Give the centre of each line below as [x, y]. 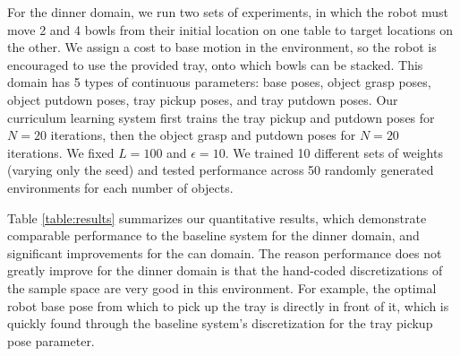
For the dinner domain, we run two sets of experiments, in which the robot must [228, 12]
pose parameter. [51, 340]
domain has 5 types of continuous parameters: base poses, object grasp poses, [219, 82]
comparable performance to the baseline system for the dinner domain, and [213, 235]
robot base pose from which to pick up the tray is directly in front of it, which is [228, 305]
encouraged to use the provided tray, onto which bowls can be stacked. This [215, 64]
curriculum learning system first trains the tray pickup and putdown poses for [221, 117]
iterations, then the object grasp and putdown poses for [203, 135]
